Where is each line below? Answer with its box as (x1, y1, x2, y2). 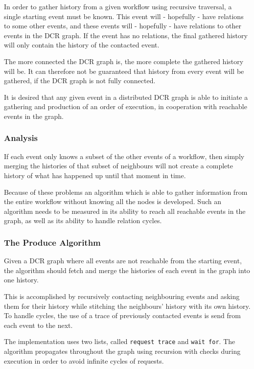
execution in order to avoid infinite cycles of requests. (4, 355, 164, 366)
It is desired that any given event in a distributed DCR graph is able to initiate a (4, 92, 248, 102)
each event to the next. (4, 320, 73, 330)
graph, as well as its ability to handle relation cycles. (4, 215, 162, 226)
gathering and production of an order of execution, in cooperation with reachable (4, 101, 247, 112)
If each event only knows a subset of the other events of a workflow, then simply (4, 151, 245, 161)
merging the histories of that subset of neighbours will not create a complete (4, 161, 233, 171)
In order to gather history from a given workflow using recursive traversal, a (4, 1, 232, 11)
